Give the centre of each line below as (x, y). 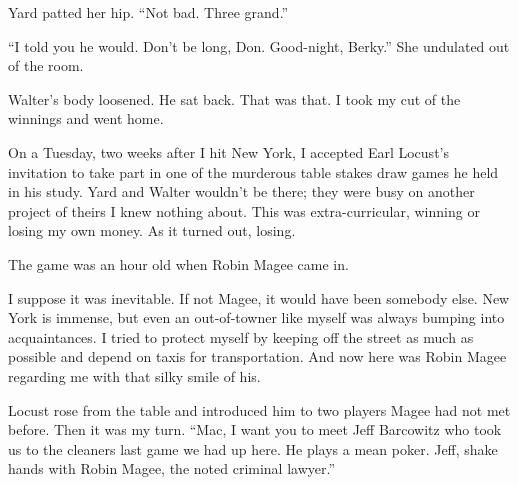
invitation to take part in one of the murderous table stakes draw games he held (253, 171)
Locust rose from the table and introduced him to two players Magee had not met (259, 409)
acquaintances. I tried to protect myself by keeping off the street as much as (241, 336)
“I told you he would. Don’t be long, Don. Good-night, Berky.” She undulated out (259, 45)
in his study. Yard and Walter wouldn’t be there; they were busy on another (241, 191)
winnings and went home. (86, 118)
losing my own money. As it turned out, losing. (152, 230)
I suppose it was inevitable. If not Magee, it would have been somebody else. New (259, 297)
